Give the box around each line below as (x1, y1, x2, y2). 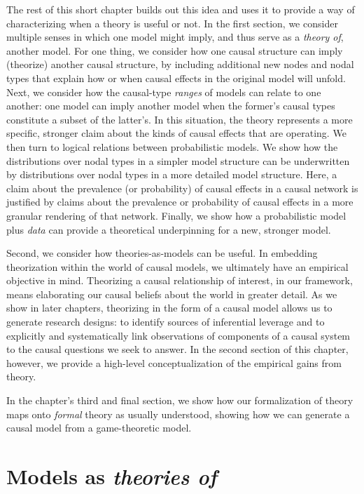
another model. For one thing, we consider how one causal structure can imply (6, 43, 343, 58)
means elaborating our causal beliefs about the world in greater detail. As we (6, 286, 337, 301)
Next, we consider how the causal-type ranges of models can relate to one (6, 84, 321, 99)
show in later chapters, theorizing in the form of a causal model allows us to (6, 300, 332, 315)
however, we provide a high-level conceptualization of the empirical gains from (6, 355, 342, 370)
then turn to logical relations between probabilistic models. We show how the (6, 139, 338, 154)
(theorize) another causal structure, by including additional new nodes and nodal (6, 57, 354, 72)
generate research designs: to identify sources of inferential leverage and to (6, 314, 325, 329)
